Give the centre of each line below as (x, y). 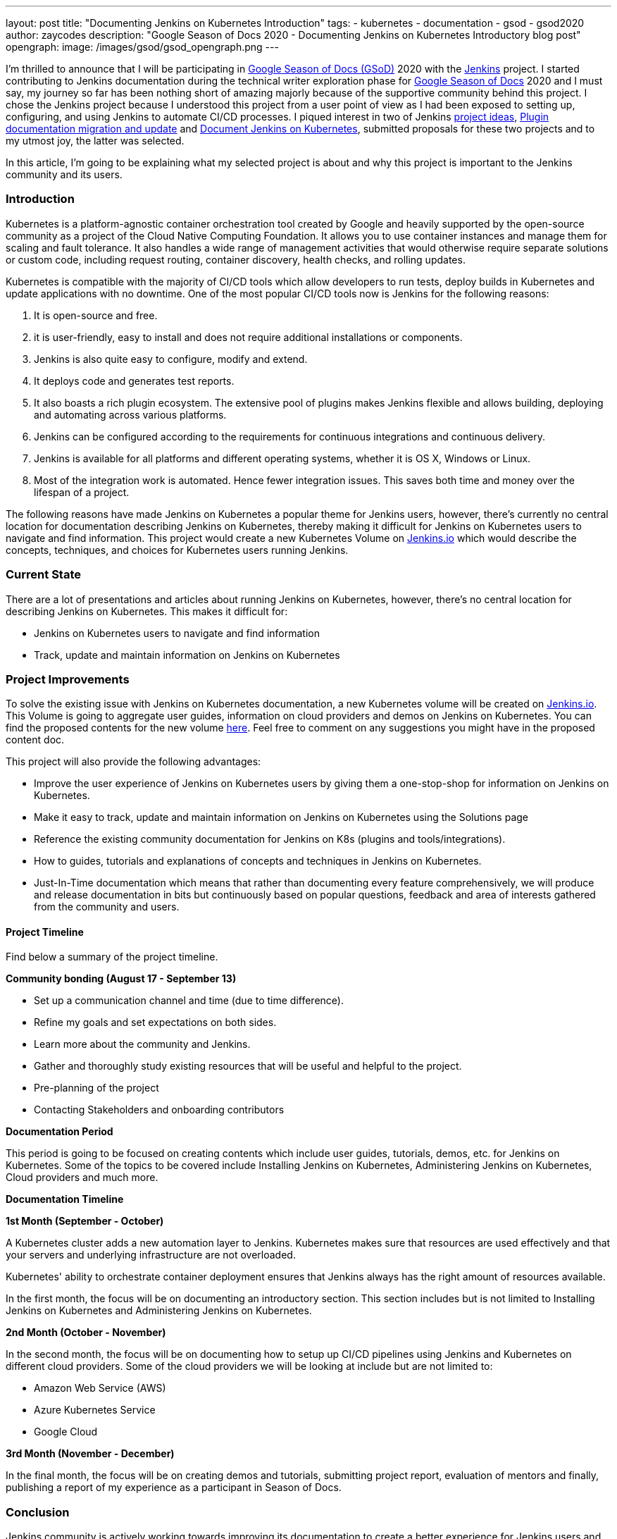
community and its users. (64, 174)
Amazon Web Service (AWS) (100, 1388)
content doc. (35, 740)
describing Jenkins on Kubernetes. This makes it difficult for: (147, 611)
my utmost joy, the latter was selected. (95, 141)
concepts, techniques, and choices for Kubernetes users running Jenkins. (177, 550)
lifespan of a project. (82, 492)
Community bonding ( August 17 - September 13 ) (121, 979)
